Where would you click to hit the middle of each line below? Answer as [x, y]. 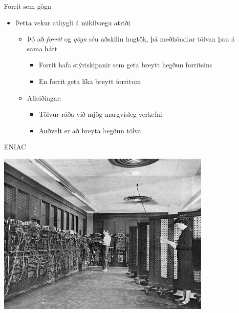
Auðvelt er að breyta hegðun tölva [90, 130]
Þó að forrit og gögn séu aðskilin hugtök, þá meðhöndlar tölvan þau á [131, 39]
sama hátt [42, 48]
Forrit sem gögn [28, 6]
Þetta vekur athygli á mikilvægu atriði [73, 22]
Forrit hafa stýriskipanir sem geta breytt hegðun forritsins [126, 65]
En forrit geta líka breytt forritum [90, 81]
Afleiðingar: [44, 97]
